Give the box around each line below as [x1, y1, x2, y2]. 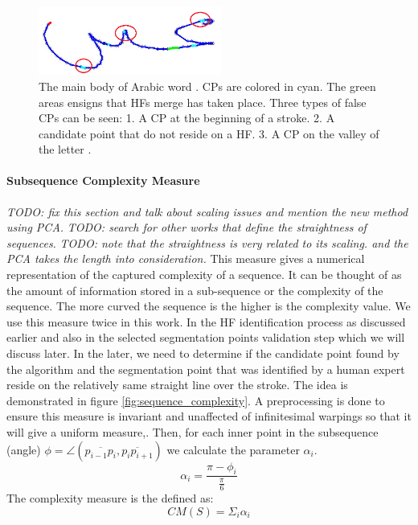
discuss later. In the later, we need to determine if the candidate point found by [6, 345, 400, 362]
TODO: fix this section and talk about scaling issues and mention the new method [6, 203, 408, 219]
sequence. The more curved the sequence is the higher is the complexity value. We [6, 297, 411, 314]
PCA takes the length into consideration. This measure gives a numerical [6, 250, 365, 267]
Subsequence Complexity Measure [6, 172, 200, 189]
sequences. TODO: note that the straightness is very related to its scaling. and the [6, 234, 408, 251]
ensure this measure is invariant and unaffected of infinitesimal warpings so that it [6, 408, 412, 425]
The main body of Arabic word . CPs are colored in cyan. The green [39, 77, 376, 94]
